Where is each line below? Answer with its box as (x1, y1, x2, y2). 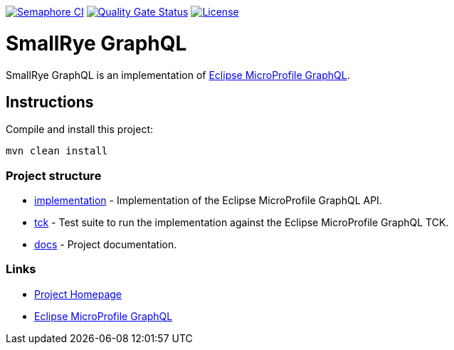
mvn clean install (6, 145, 108, 157)
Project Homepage (34, 287, 122, 300)
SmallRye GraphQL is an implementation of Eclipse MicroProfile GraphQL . (6, 68, 350, 81)
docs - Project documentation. (34, 238, 177, 251)
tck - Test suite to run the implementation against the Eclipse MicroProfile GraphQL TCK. (34, 216, 449, 229)
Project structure (6, 168, 102, 183)
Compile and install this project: (6, 123, 154, 136)
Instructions (6, 92, 94, 111)
